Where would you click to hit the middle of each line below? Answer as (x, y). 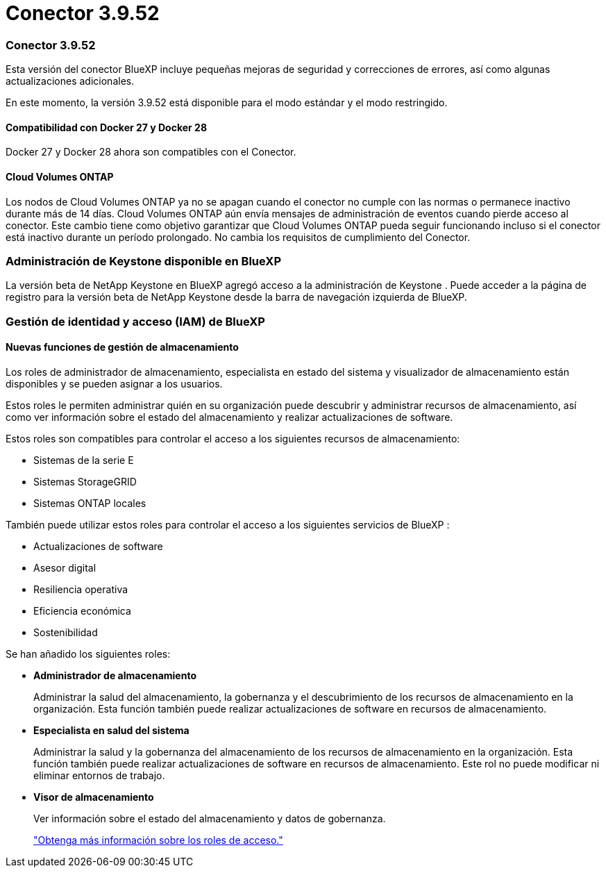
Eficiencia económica (82, 610)
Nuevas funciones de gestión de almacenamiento (122, 347)
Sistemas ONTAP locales (90, 503)
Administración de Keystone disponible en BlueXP (143, 261)
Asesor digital (65, 567)
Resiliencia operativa (81, 589)
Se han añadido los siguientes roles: (88, 654)
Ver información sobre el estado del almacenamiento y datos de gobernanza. (210, 818)
